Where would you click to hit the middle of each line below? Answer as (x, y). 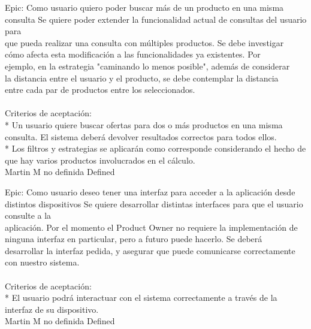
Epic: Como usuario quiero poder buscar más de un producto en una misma (144, 7)
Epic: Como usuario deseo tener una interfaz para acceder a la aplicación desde (150, 191)
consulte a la (28, 215)
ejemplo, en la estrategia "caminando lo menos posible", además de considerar (147, 66)
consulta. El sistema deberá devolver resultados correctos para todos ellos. (141, 136)
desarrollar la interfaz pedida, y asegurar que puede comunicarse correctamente (150, 250)
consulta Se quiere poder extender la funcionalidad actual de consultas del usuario (156, 19)
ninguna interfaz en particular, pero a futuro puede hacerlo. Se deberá (134, 239)
